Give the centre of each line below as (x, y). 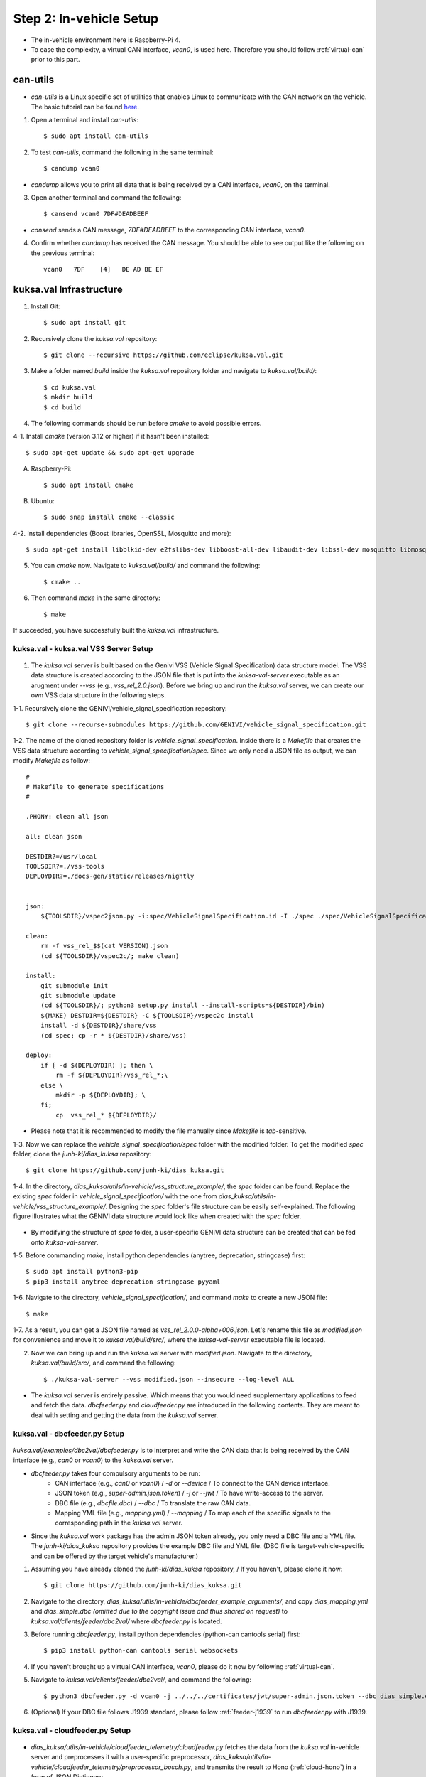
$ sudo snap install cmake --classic (109, 517)
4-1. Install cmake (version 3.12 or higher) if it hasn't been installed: (111, 436)
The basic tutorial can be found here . (85, 107)
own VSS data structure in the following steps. (99, 695)
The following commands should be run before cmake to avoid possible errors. (146, 423)
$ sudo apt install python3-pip (82, 1272)
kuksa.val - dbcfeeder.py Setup (69, 1434)
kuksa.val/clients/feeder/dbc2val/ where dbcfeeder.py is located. (127, 1621)
